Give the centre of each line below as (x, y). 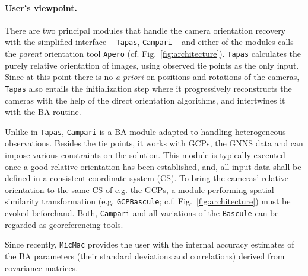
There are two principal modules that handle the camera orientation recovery (145, 30)
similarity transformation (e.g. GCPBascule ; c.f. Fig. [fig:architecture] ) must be (148, 201)
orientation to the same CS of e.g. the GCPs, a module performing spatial (139, 189)
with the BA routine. (43, 112)
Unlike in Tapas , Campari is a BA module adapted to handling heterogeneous (145, 131)
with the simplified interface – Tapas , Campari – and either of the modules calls (149, 42)
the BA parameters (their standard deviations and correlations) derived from (145, 256)
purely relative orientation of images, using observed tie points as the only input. (152, 65)
